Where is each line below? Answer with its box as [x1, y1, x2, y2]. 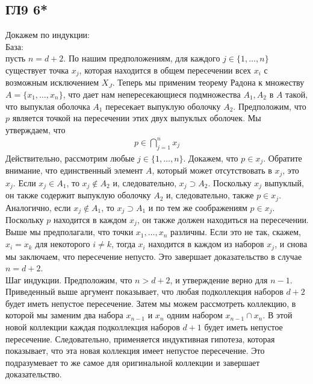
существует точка [5, 63, 69, 76]
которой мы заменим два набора [5, 309, 123, 321]
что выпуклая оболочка [5, 99, 90, 112]
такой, [285, 88, 308, 101]
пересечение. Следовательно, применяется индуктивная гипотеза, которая [5, 332, 275, 345]
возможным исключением [5, 76, 99, 89]
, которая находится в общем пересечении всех [79, 63, 252, 76]
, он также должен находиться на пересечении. [137, 213, 309, 225]
